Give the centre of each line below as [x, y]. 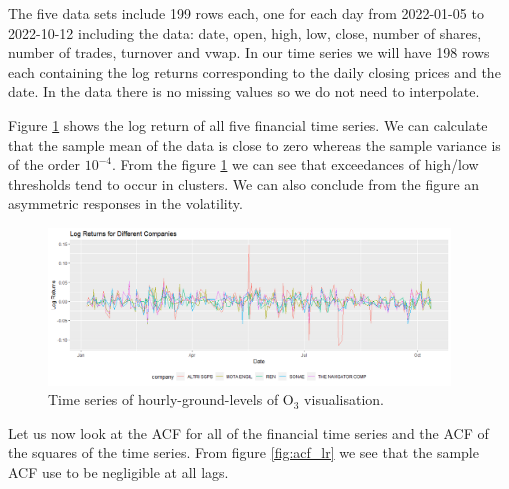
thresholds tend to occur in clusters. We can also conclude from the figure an [244, 183]
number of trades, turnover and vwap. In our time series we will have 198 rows [249, 52]
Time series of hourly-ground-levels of [163, 399]
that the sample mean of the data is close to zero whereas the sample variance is [254, 144]
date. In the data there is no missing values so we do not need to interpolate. [244, 91]
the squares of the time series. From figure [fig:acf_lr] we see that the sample [243, 452]
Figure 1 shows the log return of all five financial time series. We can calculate [248, 124]
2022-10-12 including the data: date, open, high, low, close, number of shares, [245, 32]
